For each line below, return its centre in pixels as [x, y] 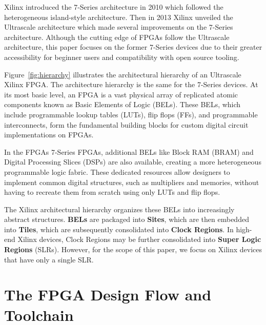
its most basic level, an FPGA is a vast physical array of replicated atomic [121, 94]
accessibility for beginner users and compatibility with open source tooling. [122, 57]
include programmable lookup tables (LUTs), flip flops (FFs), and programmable [131, 114]
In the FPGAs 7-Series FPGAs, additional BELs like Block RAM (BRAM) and [129, 151]
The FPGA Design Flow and [108, 294]
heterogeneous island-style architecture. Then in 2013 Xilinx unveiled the [119, 17]
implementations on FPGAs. [49, 135]
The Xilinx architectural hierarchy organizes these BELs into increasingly [119, 209]
